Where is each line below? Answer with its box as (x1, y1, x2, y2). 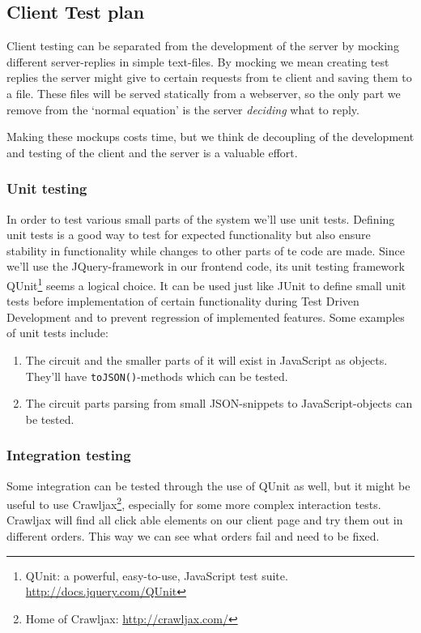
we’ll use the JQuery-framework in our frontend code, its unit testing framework (6, 258, 405, 275)
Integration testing (6, 445, 131, 465)
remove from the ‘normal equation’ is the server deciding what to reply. (6, 101, 359, 118)
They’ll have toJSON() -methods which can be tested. (25, 367, 288, 384)
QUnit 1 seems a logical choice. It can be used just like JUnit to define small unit (6, 274, 406, 293)
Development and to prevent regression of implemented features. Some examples (6, 308, 405, 325)
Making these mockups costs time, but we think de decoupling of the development (6, 128, 415, 145)
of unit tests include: (6, 324, 108, 341)
